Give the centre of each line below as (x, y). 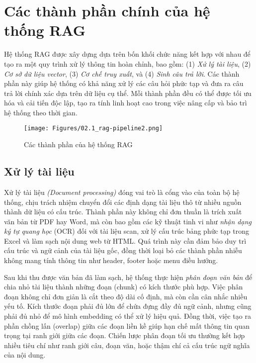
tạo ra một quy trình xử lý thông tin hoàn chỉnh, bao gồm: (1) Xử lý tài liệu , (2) (128, 63)
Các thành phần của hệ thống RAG (78, 144)
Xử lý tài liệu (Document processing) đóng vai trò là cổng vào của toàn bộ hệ (122, 192)
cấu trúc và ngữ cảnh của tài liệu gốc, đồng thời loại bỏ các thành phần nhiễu (123, 250)
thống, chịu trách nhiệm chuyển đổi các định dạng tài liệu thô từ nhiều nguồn (123, 202)
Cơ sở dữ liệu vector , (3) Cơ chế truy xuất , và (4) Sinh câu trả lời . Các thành (122, 73)
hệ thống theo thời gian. (41, 112)
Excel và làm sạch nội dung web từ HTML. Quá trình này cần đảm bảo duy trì (125, 240)
